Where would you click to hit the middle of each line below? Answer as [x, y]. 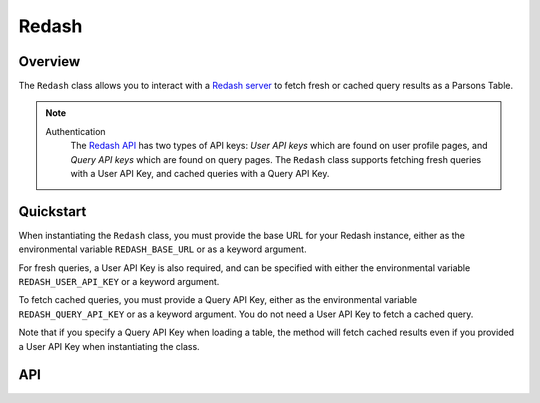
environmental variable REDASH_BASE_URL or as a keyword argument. [162, 249]
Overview [49, 61]
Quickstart [52, 211]
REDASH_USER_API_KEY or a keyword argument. [119, 282]
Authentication [75, 131]
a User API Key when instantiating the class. [109, 346]
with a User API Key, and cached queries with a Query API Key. [200, 174]
